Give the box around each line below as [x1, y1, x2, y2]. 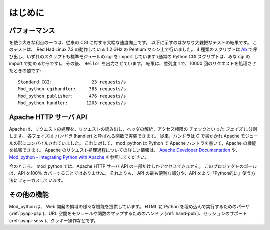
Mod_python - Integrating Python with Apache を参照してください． [9, 154, 149, 160]
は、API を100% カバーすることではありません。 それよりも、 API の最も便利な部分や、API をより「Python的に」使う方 [9, 170, 256, 176]
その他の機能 [9, 190, 49, 199]
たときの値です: [9, 67, 42, 73]
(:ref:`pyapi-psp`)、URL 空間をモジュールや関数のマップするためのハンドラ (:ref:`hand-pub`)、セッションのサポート [9, 210, 247, 217]
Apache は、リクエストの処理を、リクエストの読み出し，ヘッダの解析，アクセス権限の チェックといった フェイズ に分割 [9, 126, 257, 132]
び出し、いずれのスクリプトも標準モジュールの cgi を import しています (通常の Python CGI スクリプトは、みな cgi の [9, 53, 250, 59]
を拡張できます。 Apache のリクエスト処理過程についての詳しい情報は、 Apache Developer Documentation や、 [9, 147, 240, 153]
